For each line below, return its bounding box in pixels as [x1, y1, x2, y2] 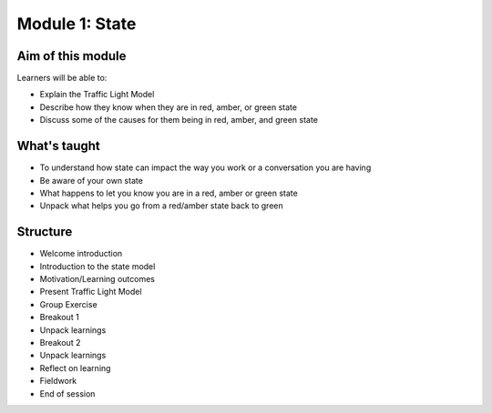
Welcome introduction [39, 248, 123, 259]
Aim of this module [16, 48, 127, 64]
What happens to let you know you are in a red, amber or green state [39, 187, 298, 198]
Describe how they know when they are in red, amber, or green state [39, 101, 298, 113]
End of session [39, 388, 96, 399]
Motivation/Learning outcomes [39, 274, 155, 284]
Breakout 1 [39, 312, 79, 323]
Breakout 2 [39, 337, 81, 348]
